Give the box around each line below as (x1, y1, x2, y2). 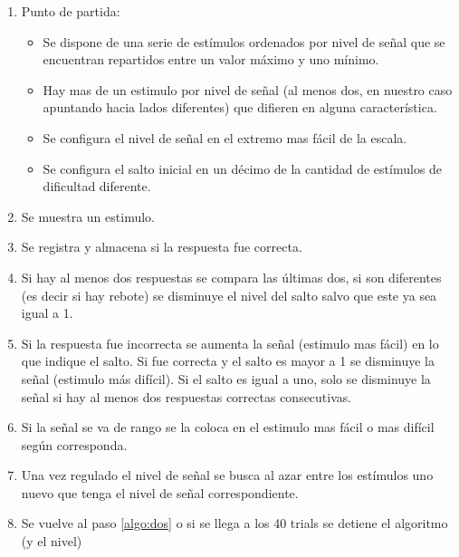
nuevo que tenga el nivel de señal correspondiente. (21, 483, 299, 502)
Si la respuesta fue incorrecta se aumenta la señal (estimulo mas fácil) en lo (21, 333, 439, 352)
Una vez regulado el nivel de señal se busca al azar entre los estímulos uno (21, 466, 434, 485)
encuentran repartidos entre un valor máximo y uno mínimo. (43, 50, 379, 69)
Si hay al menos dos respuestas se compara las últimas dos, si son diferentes (21, 267, 442, 286)
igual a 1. (21, 303, 73, 322)
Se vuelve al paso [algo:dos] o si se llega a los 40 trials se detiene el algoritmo (21, 514, 448, 533)
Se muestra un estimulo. (21, 206, 155, 226)
